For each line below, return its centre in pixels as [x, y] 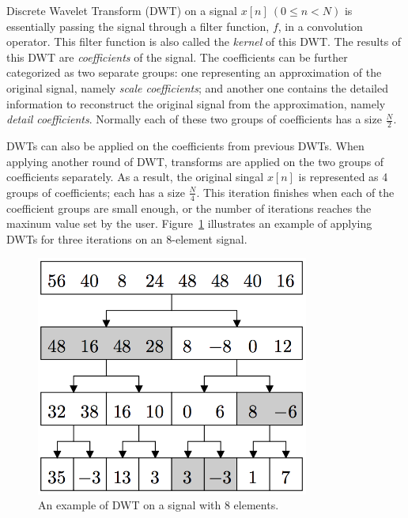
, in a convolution [320, 26]
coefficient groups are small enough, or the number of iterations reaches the [189, 208]
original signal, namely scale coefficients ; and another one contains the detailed [197, 87]
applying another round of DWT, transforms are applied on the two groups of [195, 161]
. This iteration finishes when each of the [295, 192]
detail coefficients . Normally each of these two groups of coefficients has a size [194, 119]
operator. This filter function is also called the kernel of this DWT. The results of [204, 42]
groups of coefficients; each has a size [96, 192]
